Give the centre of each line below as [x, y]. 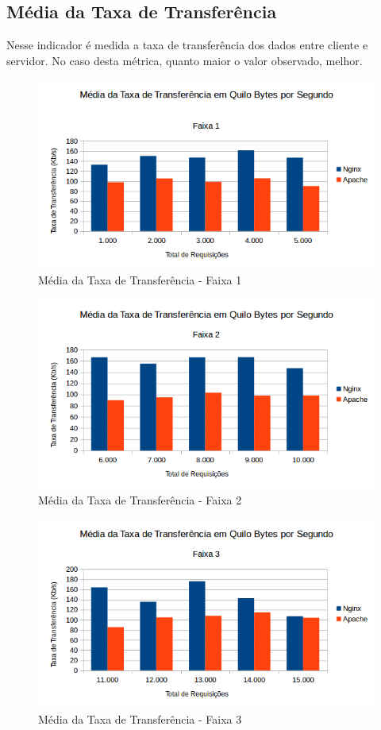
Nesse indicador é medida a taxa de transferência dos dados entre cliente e [187, 45]
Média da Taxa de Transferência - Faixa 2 [140, 499]
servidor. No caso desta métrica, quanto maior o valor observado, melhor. [185, 60]
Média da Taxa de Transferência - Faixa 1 [140, 280]
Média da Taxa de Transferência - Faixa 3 [140, 719]
